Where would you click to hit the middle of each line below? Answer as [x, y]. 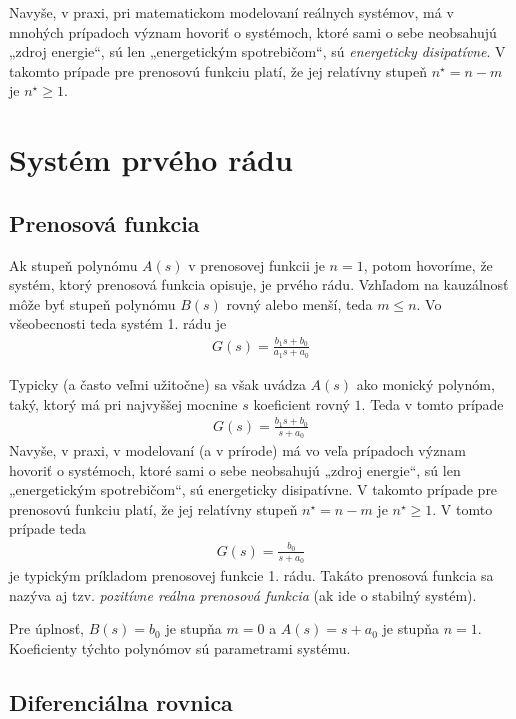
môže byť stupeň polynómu [92, 303]
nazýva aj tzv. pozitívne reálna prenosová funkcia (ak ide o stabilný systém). [243, 594]
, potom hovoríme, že [428, 264]
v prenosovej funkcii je [256, 264]
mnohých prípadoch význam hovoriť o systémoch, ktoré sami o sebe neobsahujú [253, 31]
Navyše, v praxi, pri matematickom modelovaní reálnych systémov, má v [231, 12]
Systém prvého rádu [151, 159]
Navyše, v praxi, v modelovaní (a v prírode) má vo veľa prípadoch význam [237, 450]
